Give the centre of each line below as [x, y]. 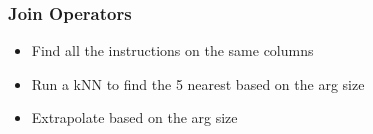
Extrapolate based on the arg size [134, 117]
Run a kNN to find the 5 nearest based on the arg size [198, 83]
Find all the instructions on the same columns [172, 50]
